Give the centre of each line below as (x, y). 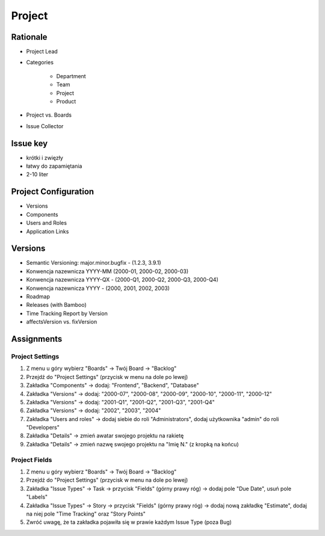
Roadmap (38, 297)
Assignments (37, 339)
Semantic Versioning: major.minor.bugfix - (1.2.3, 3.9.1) (94, 263)
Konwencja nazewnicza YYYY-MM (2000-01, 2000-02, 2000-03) (107, 271)
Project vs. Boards (49, 115)
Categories (40, 63)
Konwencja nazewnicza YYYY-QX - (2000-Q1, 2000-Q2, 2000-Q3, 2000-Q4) (122, 280)
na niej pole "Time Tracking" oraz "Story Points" (86, 514)
